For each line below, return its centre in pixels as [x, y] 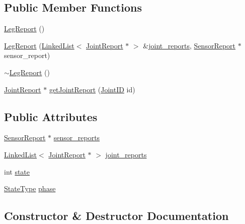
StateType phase [30, 188]
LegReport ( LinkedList [39, 45]
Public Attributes [51, 116]
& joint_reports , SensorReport [189, 45]
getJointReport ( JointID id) [92, 89]
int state [17, 171]
